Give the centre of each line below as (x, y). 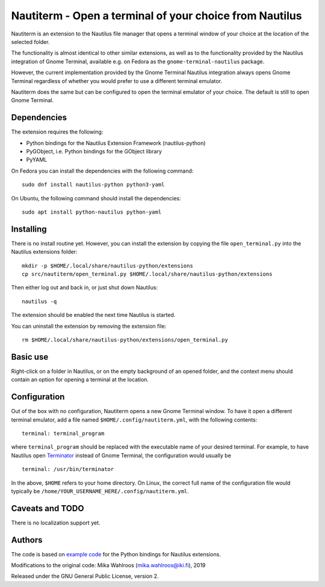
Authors (27, 540)
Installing (29, 229)
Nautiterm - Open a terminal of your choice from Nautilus (156, 16)
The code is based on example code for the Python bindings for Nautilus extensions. (116, 554)
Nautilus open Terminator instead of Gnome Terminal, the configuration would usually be (121, 455)
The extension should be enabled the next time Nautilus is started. (93, 315)
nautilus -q (39, 301)
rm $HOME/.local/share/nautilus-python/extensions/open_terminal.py (125, 340)
